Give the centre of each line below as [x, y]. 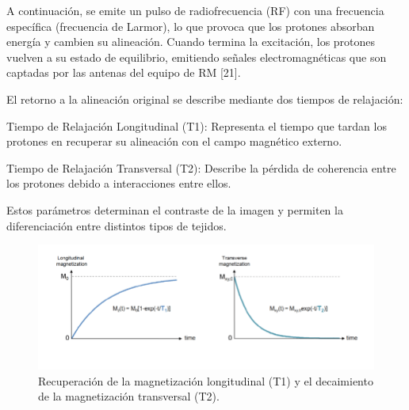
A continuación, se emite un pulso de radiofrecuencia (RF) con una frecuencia [195, 10]
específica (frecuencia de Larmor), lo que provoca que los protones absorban [191, 26]
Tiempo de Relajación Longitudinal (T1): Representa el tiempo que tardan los [197, 125]
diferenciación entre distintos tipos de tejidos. [117, 225]
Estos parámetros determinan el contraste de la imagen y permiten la [175, 209]
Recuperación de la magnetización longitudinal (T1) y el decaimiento [206, 380]
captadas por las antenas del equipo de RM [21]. [124, 72]
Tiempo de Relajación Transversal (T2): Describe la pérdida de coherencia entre [201, 167]
